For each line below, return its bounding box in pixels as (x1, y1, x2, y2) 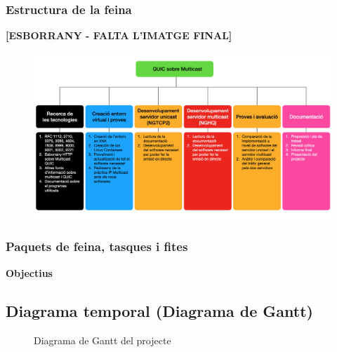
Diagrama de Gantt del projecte (34, 332, 171, 347)
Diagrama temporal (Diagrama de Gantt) (6, 299, 313, 321)
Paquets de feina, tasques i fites (6, 238, 188, 255)
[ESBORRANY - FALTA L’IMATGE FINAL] (6, 28, 232, 43)
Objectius (6, 265, 53, 280)
